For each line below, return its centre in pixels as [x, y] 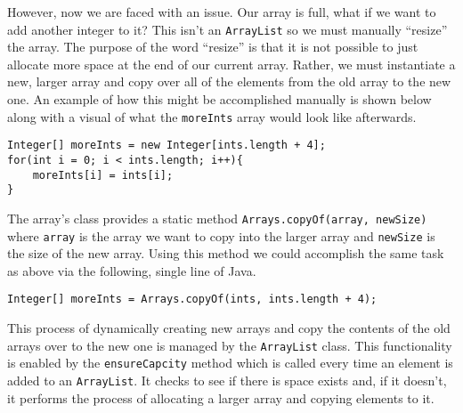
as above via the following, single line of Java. [132, 270]
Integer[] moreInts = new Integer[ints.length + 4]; [167, 146]
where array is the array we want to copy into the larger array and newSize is [221, 235]
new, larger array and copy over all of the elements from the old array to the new [229, 81]
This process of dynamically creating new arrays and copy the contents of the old [229, 328]
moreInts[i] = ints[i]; [103, 175]
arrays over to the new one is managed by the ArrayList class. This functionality [230, 345]
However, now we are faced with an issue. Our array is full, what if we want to [222, 12]
